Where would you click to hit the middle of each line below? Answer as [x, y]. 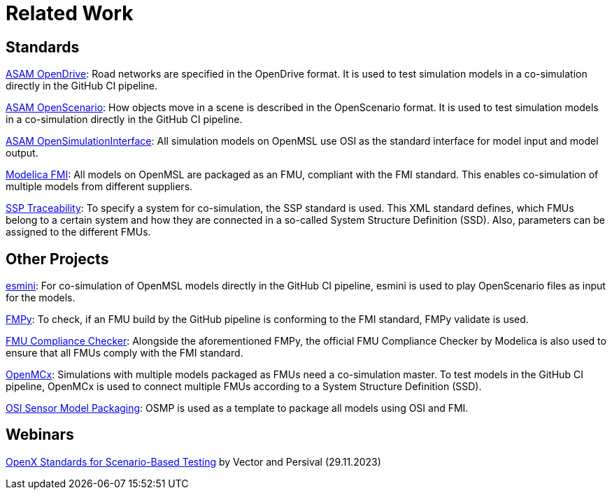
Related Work [70, 13]
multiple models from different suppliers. [99, 187]
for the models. [41, 298]
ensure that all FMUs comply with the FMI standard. [124, 353]
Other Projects [57, 259]
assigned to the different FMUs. [78, 232]
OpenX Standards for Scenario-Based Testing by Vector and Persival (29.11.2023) [193, 461]
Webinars [40, 435]
